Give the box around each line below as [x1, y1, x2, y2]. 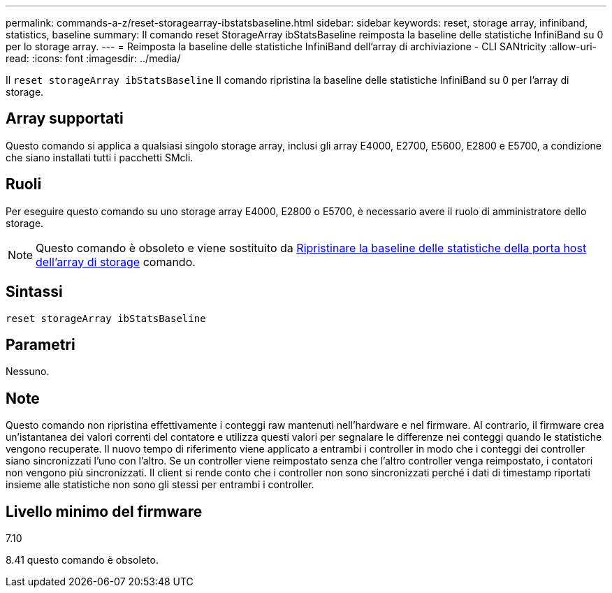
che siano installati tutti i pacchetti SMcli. [6, 151, 194, 163]
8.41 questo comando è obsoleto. [6, 554, 159, 566]
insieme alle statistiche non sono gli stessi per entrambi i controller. [6, 478, 314, 491]
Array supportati [6, 110, 124, 128]
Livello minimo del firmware [6, 502, 203, 520]
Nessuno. [6, 365, 50, 378]
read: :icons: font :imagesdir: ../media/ [6, 52, 181, 64]
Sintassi [6, 283, 63, 301]
